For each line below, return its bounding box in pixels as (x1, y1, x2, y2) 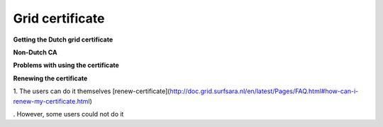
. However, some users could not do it (13, 109, 124, 118)
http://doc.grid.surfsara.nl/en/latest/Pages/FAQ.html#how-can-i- (170, 87, 359, 95)
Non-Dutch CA (13, 48, 58, 56)
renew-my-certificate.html (13, 97, 90, 105)
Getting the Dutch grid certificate (13, 35, 113, 44)
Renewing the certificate (13, 74, 88, 83)
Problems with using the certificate (13, 61, 120, 70)
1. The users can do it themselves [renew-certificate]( (13, 87, 170, 95)
